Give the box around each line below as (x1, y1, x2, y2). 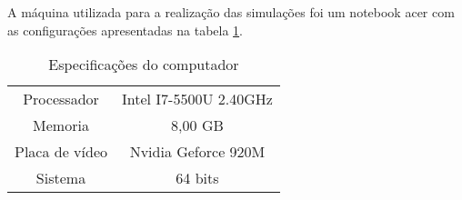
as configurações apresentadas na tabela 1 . (7, 20, 243, 39)
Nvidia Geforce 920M (129, 141, 266, 163)
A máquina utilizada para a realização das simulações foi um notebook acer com (7, 3, 455, 21)
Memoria (33, 115, 89, 136)
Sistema (35, 167, 86, 189)
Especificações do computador (48, 54, 239, 75)
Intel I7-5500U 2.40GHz (122, 88, 273, 110)
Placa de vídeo (15, 141, 108, 163)
